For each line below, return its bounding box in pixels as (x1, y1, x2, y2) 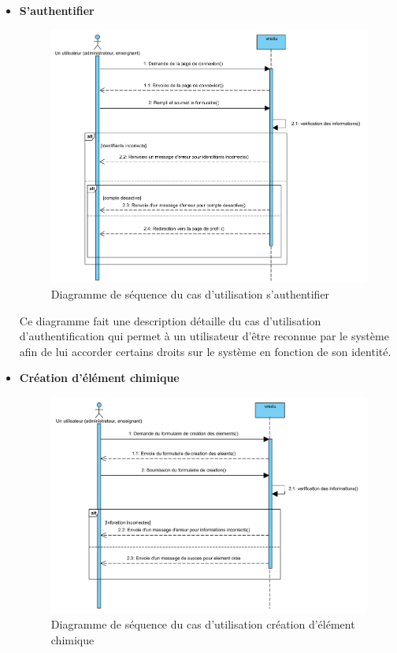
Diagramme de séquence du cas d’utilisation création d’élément (50, 616, 355, 633)
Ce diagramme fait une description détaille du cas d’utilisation (19, 312, 321, 328)
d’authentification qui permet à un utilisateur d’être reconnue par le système (19, 328, 389, 344)
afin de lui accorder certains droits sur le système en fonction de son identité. (19, 343, 391, 359)
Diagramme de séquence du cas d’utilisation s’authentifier (50, 286, 330, 302)
